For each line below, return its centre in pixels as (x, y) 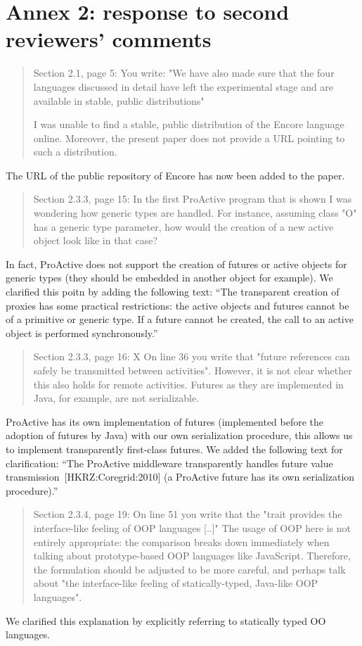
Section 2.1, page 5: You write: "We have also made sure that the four (184, 73)
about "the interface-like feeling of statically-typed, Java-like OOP (176, 583)
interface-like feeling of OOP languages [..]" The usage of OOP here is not (192, 527)
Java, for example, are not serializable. (116, 398)
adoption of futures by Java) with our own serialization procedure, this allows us (179, 435)
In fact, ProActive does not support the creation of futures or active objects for (176, 264)
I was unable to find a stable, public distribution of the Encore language (189, 124)
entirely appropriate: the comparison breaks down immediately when (181, 541)
